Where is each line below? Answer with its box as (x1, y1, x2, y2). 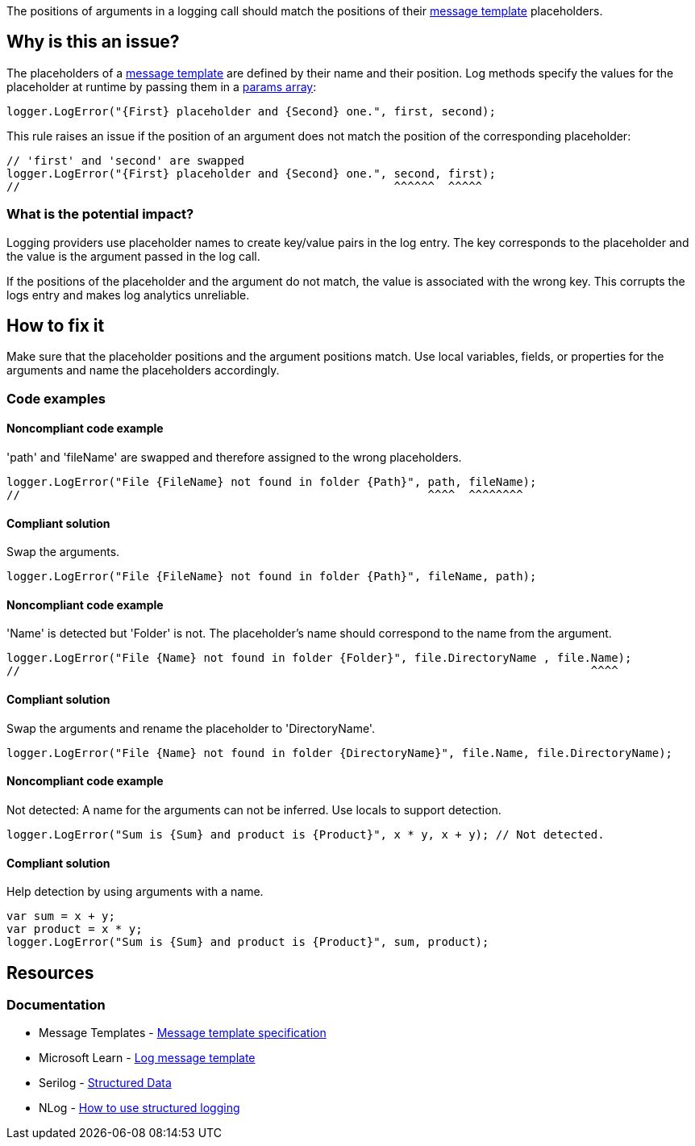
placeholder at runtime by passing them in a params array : (6, 79, 317, 94)
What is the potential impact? (6, 206, 194, 223)
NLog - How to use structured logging (39, 1101, 240, 1115)
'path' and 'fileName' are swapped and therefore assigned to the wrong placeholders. (6, 450, 462, 465)
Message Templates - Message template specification (39, 1026, 327, 1040)
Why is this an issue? (6, 31, 180, 52)
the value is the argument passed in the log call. (6, 249, 260, 263)
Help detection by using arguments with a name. (6, 885, 264, 899)
